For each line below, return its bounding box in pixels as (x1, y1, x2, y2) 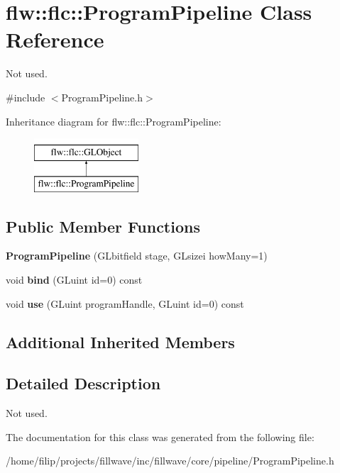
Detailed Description (6, 372, 161, 394)
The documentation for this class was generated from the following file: (6, 429, 314, 444)
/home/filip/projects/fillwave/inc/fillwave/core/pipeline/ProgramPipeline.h (6, 453, 334, 468)
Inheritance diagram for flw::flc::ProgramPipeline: (6, 113, 221, 128)
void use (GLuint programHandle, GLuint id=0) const (6, 296, 244, 311)
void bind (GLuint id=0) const (6, 272, 143, 287)
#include (6, 89, 45, 104)
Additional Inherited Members (6, 330, 235, 352)
